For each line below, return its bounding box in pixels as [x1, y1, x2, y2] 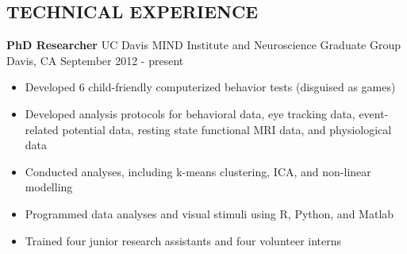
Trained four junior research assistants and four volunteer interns [25, 232, 342, 248]
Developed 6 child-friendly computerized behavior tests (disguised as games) [25, 79, 396, 95]
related [25, 121, 59, 137]
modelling [25, 179, 73, 195]
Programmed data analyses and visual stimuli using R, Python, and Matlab [25, 205, 394, 221]
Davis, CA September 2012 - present [6, 52, 184, 68]
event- [359, 105, 389, 121]
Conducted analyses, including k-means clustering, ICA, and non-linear [25, 163, 371, 179]
